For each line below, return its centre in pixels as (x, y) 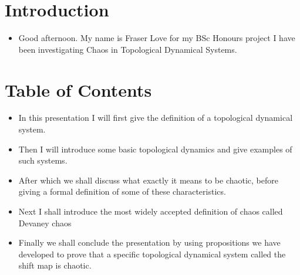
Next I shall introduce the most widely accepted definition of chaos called (151, 211)
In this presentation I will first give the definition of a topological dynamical (156, 118)
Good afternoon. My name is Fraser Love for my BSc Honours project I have (157, 38)
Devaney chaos (45, 223)
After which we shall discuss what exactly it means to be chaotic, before (148, 180)
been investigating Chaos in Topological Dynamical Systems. (128, 49)
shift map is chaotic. (55, 265)
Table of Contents (78, 89)
